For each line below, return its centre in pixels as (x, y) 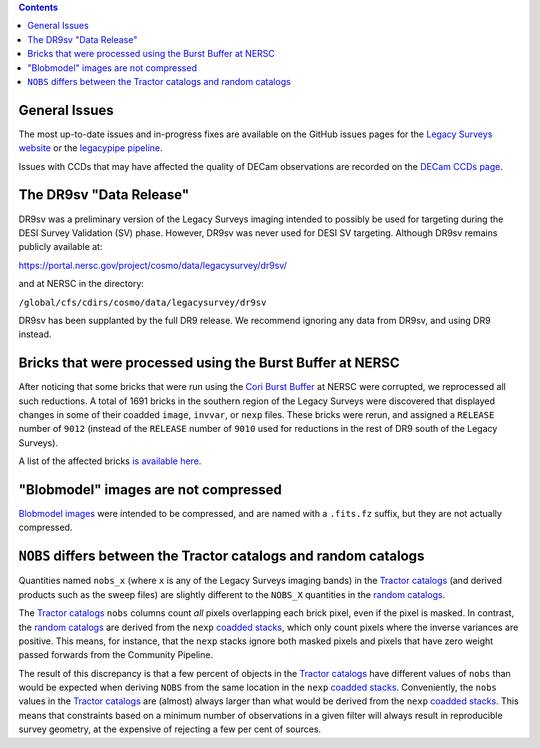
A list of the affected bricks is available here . (110, 461)
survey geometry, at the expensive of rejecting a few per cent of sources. (170, 729)
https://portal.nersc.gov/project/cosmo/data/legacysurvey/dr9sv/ (152, 265)
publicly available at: (60, 247)
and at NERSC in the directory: (81, 284)
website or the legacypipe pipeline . (91, 148)
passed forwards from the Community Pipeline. (116, 655)
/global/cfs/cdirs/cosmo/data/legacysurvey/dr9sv (142, 302)
